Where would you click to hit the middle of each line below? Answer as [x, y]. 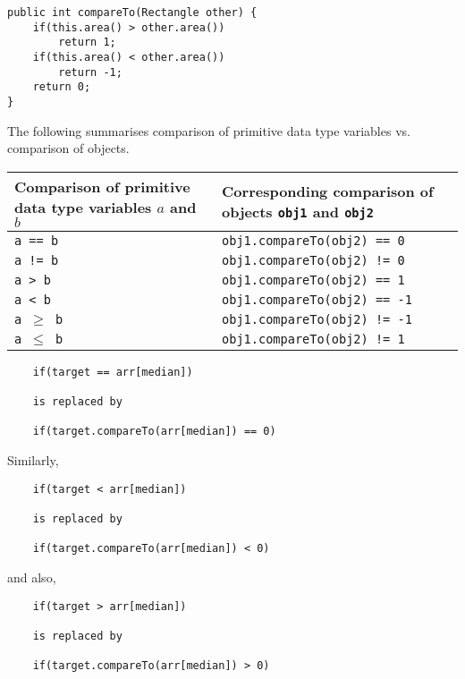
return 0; [62, 87]
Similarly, [33, 460]
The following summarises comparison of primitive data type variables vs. [209, 130]
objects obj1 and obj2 [298, 212]
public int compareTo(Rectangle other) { [132, 13]
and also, [32, 577]
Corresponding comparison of [328, 191]
